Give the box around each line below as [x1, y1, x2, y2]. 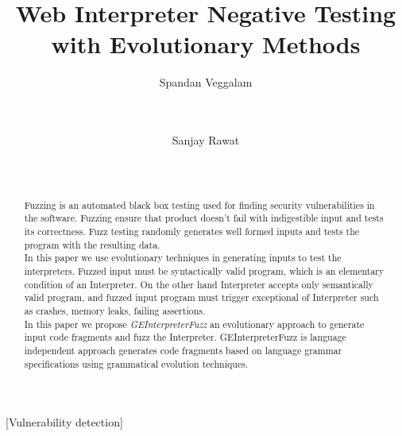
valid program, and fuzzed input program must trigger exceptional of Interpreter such [24, 291, 379, 304]
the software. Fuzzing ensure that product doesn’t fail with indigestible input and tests [24, 211, 384, 225]
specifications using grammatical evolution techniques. [24, 357, 249, 370]
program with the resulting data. [24, 237, 160, 251]
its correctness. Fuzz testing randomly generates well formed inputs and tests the [24, 224, 360, 237]
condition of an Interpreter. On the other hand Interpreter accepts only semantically [24, 277, 373, 291]
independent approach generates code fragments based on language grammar [24, 343, 342, 357]
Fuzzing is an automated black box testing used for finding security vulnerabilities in [24, 198, 375, 211]
